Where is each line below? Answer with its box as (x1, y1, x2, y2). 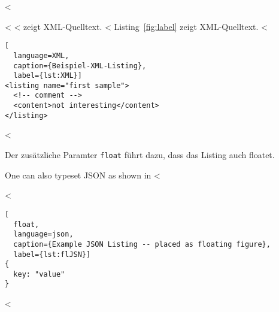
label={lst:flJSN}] (13, 250, 91, 259)
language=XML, (13, 51, 69, 60)
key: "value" (13, 269, 65, 278)
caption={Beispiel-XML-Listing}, (13, 61, 147, 70)
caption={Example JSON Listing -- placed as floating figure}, (13, 240, 271, 249)
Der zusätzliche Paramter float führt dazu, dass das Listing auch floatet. (5, 149, 275, 161)
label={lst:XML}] (13, 71, 82, 80)
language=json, (13, 230, 74, 239)
